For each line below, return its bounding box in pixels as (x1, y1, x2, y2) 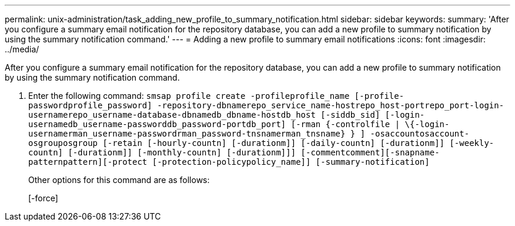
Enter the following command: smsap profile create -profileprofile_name (28, 91, 350, 101)
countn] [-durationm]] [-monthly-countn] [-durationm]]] (28, 148, 296, 157)
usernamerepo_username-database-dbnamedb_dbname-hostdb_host (28, 110, 316, 119)
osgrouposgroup (28, 138, 98, 148)
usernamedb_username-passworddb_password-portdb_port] (28, 119, 286, 129)
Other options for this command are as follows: (28, 175, 210, 185)
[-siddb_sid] (320, 110, 380, 119)
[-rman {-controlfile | (290, 119, 400, 129)
